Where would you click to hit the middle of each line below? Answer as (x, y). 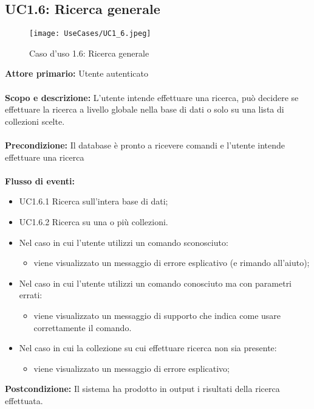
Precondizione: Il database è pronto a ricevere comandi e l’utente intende (145, 145)
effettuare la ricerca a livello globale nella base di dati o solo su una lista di (145, 109)
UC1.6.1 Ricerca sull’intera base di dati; (94, 201)
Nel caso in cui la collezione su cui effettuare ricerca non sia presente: (148, 348)
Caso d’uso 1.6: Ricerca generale (89, 53)
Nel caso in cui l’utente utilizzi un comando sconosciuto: (124, 242)
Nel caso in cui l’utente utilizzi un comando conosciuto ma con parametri (155, 283)
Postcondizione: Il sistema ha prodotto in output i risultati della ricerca (142, 389)
